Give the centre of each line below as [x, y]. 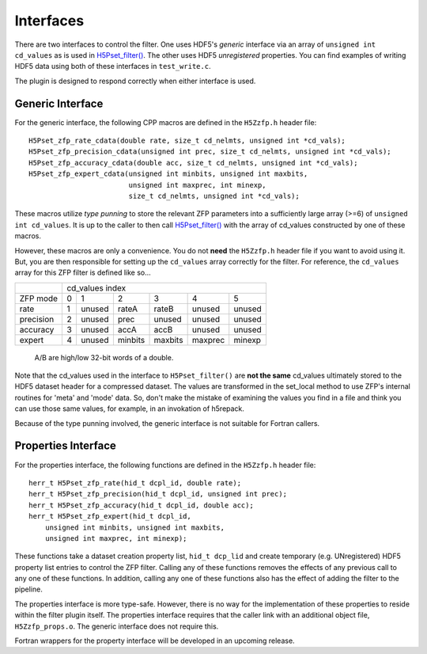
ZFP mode [39, 298]
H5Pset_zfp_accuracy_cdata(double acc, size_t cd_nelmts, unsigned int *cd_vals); [193, 163]
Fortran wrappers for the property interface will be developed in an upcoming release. [155, 641]
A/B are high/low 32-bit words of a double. [104, 357]
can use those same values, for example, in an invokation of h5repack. [130, 409]
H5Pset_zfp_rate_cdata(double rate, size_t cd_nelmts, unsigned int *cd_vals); [187, 141]
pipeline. [28, 589]
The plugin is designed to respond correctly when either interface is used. [135, 81]
